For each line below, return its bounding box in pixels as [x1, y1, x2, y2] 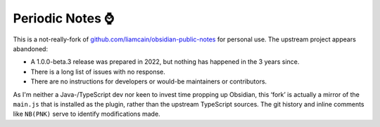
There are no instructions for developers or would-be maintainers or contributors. [30, 77, 267, 86]
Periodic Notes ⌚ [13, 11, 115, 26]
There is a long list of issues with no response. [30, 67, 165, 76]
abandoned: [13, 44, 49, 53]
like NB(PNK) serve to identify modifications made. [13, 109, 161, 119]
